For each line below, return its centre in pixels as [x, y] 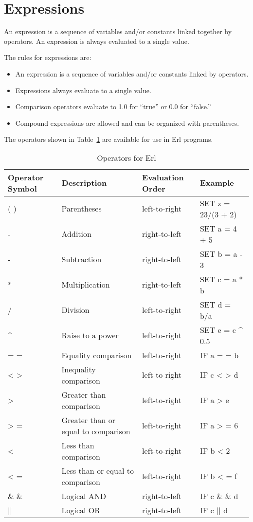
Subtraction [81, 259]
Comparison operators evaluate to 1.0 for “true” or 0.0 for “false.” [113, 106]
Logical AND [84, 496]
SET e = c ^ [221, 329]
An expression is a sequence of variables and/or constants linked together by [118, 31]
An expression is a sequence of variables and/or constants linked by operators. [132, 73]
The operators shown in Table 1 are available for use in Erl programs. [108, 139]
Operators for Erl [126, 157]
